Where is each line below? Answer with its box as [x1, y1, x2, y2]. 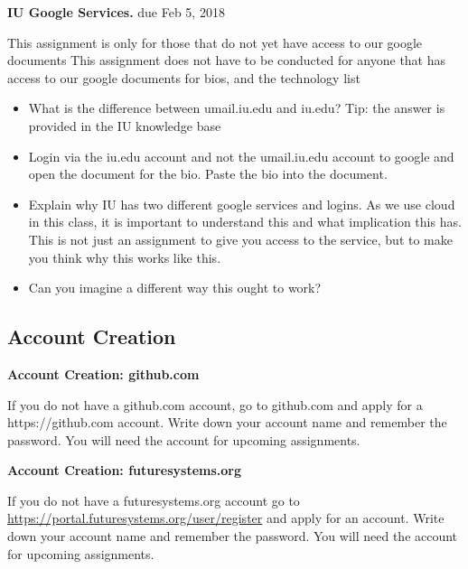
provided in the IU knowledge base [28, 116, 221, 135]
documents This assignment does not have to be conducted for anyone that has [7, 51, 446, 70]
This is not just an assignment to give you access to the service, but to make [28, 229, 453, 248]
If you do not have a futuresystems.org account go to [7, 490, 300, 509]
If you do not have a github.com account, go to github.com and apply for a [7, 395, 423, 414]
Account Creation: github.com [7, 364, 200, 383]
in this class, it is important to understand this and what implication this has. [28, 212, 462, 231]
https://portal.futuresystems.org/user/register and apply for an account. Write [7, 508, 445, 527]
